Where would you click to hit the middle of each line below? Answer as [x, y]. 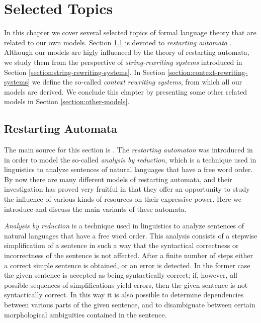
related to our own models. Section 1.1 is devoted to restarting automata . [118, 42]
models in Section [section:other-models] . [67, 101]
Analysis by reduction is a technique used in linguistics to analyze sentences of [124, 226]
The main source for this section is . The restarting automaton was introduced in [128, 150]
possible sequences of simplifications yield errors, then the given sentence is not [126, 285]
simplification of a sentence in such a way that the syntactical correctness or [121, 245]
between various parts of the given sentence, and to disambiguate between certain [130, 304]
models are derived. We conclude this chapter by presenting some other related [126, 91]
